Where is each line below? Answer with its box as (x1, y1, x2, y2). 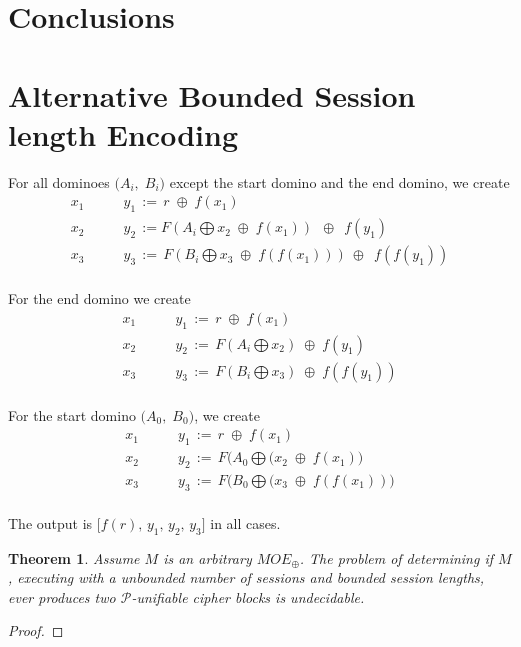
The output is (8, 512, 93, 533)
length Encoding (8, 113, 238, 154)
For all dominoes (8, 171, 110, 192)
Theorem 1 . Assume (8, 547, 140, 568)
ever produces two (8, 586, 116, 607)
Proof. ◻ (8, 620, 64, 641)
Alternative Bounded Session (8, 74, 416, 115)
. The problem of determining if (299, 547, 494, 568)
